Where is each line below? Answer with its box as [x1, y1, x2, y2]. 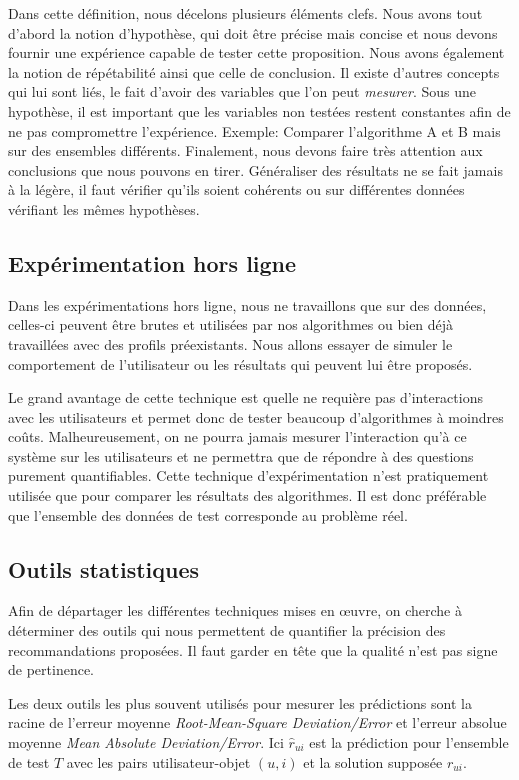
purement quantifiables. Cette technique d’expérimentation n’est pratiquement [8, 465, 489, 486]
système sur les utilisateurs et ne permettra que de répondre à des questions [8, 445, 474, 466]
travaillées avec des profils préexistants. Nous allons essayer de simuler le [8, 333, 453, 354]
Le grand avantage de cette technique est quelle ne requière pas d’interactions [8, 387, 483, 408]
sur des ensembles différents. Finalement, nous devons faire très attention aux [8, 140, 483, 161]
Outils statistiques [8, 553, 200, 584]
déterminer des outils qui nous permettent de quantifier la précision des [8, 620, 446, 641]
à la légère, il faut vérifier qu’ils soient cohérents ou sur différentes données [8, 179, 465, 200]
